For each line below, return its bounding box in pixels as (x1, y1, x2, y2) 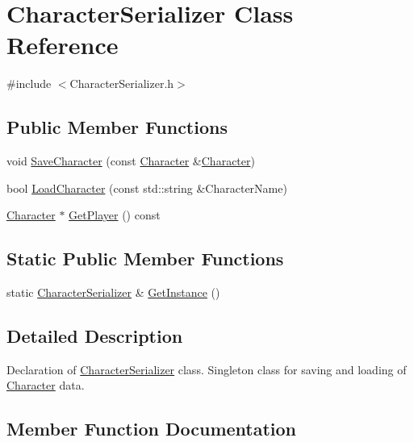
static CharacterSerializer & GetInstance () (6, 284, 220, 301)
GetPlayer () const (69, 206, 161, 223)
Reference (6, 28, 119, 61)
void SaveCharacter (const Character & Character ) (6, 152, 255, 169)
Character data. (6, 377, 85, 394)
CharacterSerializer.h (69, 75, 174, 92)
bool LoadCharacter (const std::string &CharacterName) (6, 179, 287, 196)
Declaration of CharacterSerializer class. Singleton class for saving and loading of (6, 361, 407, 377)
